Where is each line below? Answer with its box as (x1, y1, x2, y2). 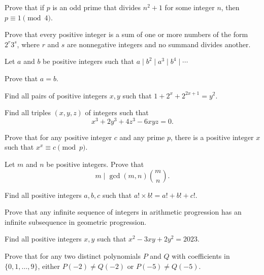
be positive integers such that (43, 56, 134, 66)
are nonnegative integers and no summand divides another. (67, 39, 251, 49)
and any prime (119, 131, 165, 142)
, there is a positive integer (171, 131, 254, 142)
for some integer (164, 2, 215, 12)
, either (38, 260, 60, 271)
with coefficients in (172, 250, 230, 261)
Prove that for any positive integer (5, 131, 112, 142)
